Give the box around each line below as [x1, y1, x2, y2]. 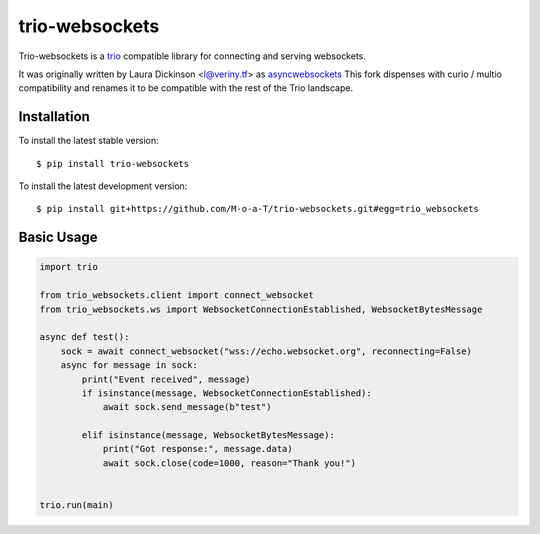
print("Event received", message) [81, 373, 251, 385]
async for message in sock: [60, 360, 199, 371]
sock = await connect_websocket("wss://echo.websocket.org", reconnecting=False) [60, 345, 472, 357]
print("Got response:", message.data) [102, 443, 294, 455]
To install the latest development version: [18, 180, 188, 192]
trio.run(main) [39, 500, 114, 511]
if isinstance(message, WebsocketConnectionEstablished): [81, 387, 372, 399]
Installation [18, 108, 90, 125]
